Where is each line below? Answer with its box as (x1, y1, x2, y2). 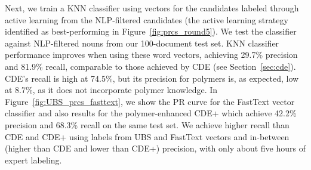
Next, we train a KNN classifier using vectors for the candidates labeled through (5, 2, 299, 14)
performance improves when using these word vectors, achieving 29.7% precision (5, 48, 298, 61)
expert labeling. (5, 153, 62, 166)
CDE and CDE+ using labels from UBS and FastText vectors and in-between (5, 130, 290, 143)
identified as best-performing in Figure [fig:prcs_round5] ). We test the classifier (5, 25, 297, 38)
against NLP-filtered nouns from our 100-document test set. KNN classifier (5, 36, 279, 49)
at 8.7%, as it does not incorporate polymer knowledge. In (5, 84, 218, 96)
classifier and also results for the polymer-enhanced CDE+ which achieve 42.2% (5, 107, 297, 119)
